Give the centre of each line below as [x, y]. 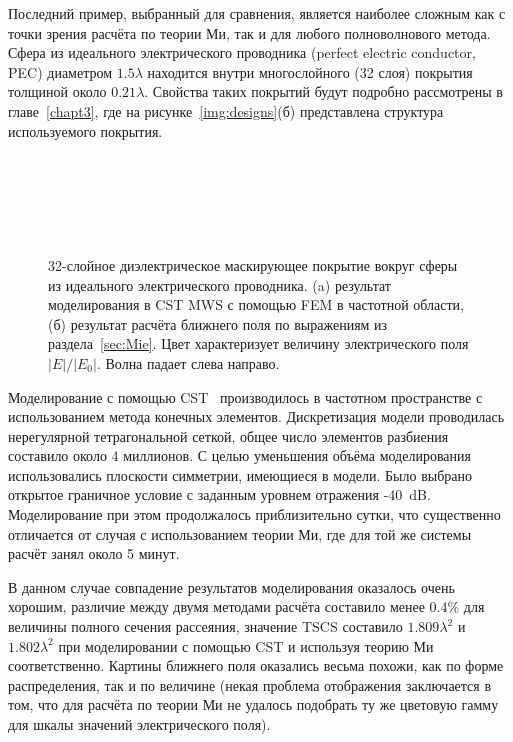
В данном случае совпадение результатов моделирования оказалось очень [231, 586]
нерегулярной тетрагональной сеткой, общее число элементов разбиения [228, 435]
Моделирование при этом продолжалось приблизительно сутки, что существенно [254, 514]
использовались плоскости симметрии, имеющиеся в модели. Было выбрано [240, 474]
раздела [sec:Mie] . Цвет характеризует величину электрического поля [258, 343]
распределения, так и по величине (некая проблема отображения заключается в [250, 684]
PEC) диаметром [60, 71]
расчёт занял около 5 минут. [94, 553]
